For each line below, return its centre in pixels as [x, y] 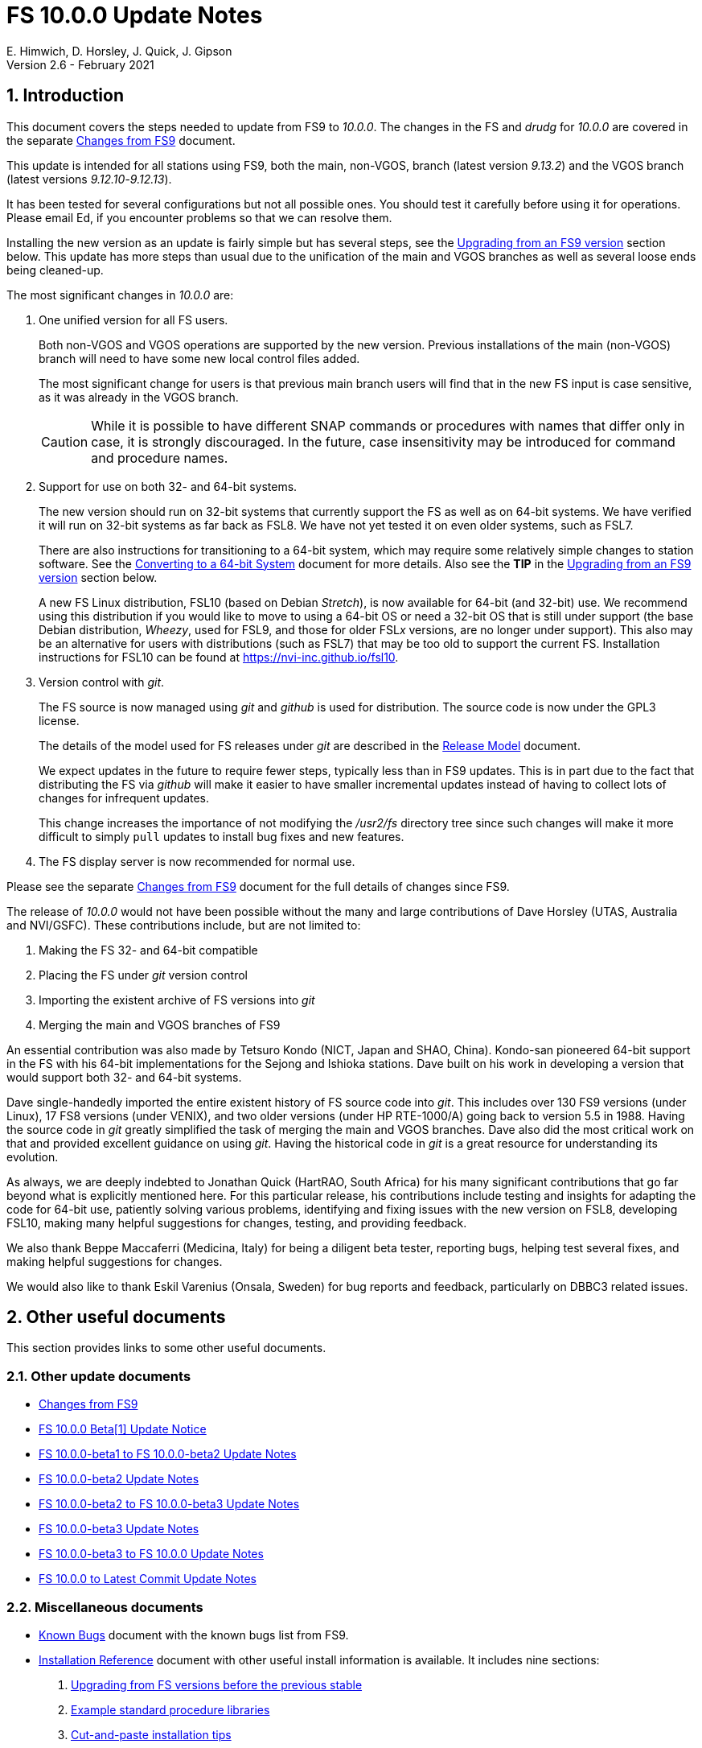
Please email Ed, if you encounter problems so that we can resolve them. [199, 217]
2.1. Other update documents [99, 1376]
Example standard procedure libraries [170, 1709]
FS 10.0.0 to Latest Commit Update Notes [148, 1579]
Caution [65, 441]
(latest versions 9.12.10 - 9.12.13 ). [89, 179]
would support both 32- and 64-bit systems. [124, 1077]
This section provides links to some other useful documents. [166, 1348]
